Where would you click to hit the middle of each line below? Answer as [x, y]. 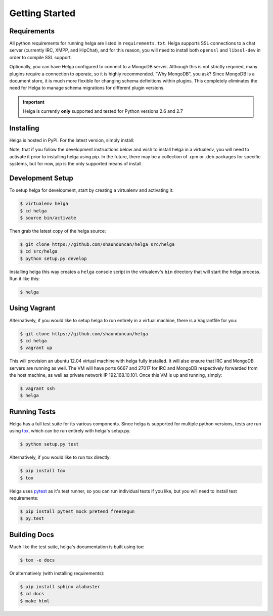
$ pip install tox [43, 471]
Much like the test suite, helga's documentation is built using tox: [77, 547]
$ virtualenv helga [44, 204]
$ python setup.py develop [53, 258]
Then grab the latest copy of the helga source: [58, 231]
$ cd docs [32, 594]
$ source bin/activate [48, 218]
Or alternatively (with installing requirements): [57, 573]
